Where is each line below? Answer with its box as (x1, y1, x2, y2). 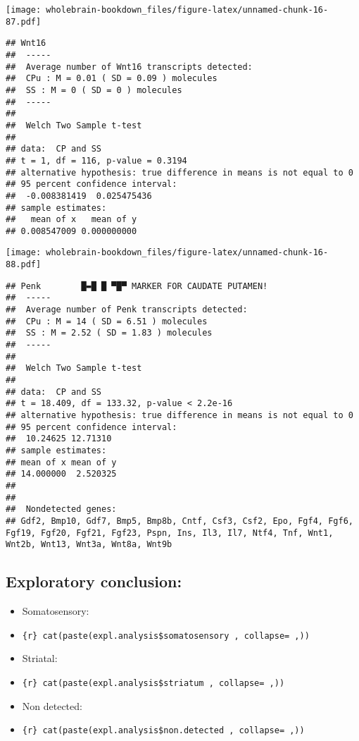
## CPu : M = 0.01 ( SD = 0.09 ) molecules (6, 73, 218, 84)
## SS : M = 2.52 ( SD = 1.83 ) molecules (6, 328, 213, 338)
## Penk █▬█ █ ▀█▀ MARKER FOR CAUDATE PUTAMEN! (6, 281, 268, 291)
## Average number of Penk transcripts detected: (6, 305, 248, 315)
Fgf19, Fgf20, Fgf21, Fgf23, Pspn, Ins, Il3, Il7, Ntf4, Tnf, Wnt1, (6, 527, 334, 538)
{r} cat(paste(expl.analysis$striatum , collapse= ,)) (22, 678, 285, 688)
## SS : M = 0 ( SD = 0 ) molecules (6, 85, 182, 95)
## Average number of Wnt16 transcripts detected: (6, 61, 253, 72)
